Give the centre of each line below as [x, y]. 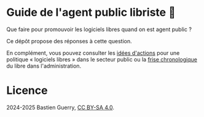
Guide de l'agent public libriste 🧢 [91, 12]
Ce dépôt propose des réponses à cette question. [69, 41]
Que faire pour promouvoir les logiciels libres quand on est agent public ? [99, 29]
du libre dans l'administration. [44, 66]
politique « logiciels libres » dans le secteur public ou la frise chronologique [102, 59]
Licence [27, 90]
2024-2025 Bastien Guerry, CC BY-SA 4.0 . [61, 107]
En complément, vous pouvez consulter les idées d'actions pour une [93, 53]
